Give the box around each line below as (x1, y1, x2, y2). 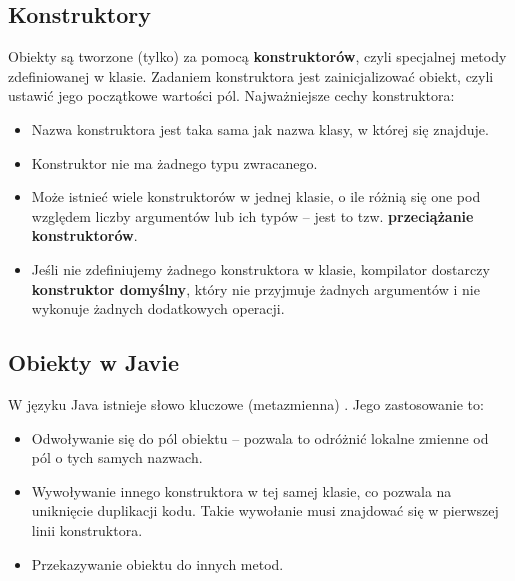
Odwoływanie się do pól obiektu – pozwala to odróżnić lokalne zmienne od (31, 427, 489, 448)
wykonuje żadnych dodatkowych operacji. (31, 298, 285, 319)
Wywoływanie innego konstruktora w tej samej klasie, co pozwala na (31, 480, 452, 501)
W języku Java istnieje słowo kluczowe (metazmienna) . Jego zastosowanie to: (8, 393, 484, 414)
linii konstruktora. (31, 519, 143, 540)
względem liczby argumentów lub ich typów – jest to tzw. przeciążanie (31, 205, 474, 226)
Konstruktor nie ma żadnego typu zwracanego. (31, 152, 318, 173)
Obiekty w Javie (8, 347, 180, 378)
